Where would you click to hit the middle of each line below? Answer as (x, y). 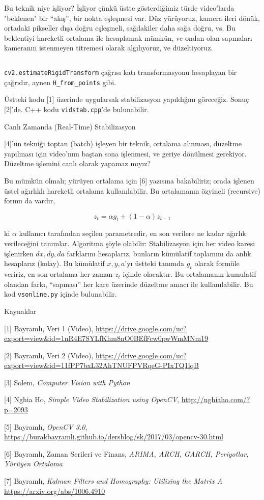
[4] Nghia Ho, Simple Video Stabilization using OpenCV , (92, 399)
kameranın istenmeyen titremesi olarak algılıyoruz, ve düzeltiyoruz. (109, 48)
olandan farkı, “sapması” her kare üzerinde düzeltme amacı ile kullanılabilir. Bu (129, 284)
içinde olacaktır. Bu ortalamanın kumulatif (189, 274)
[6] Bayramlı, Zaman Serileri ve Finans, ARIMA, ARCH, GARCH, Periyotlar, (126, 453)
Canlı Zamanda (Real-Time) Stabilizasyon (70, 126)
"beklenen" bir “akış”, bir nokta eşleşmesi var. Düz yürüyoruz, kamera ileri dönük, (132, 18)
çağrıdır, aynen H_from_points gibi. (60, 82)
